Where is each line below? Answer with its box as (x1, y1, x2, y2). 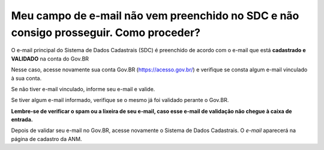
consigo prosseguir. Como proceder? (11, 26, 201, 39)
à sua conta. (11, 74, 42, 82)
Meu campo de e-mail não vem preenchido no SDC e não (11, 9, 299, 22)
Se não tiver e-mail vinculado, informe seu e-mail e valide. (11, 85, 155, 92)
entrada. (11, 116, 33, 123)
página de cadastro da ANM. (11, 135, 82, 142)
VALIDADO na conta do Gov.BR (11, 55, 89, 62)
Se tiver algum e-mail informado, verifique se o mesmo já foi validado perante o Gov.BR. (11, 97, 229, 104)
